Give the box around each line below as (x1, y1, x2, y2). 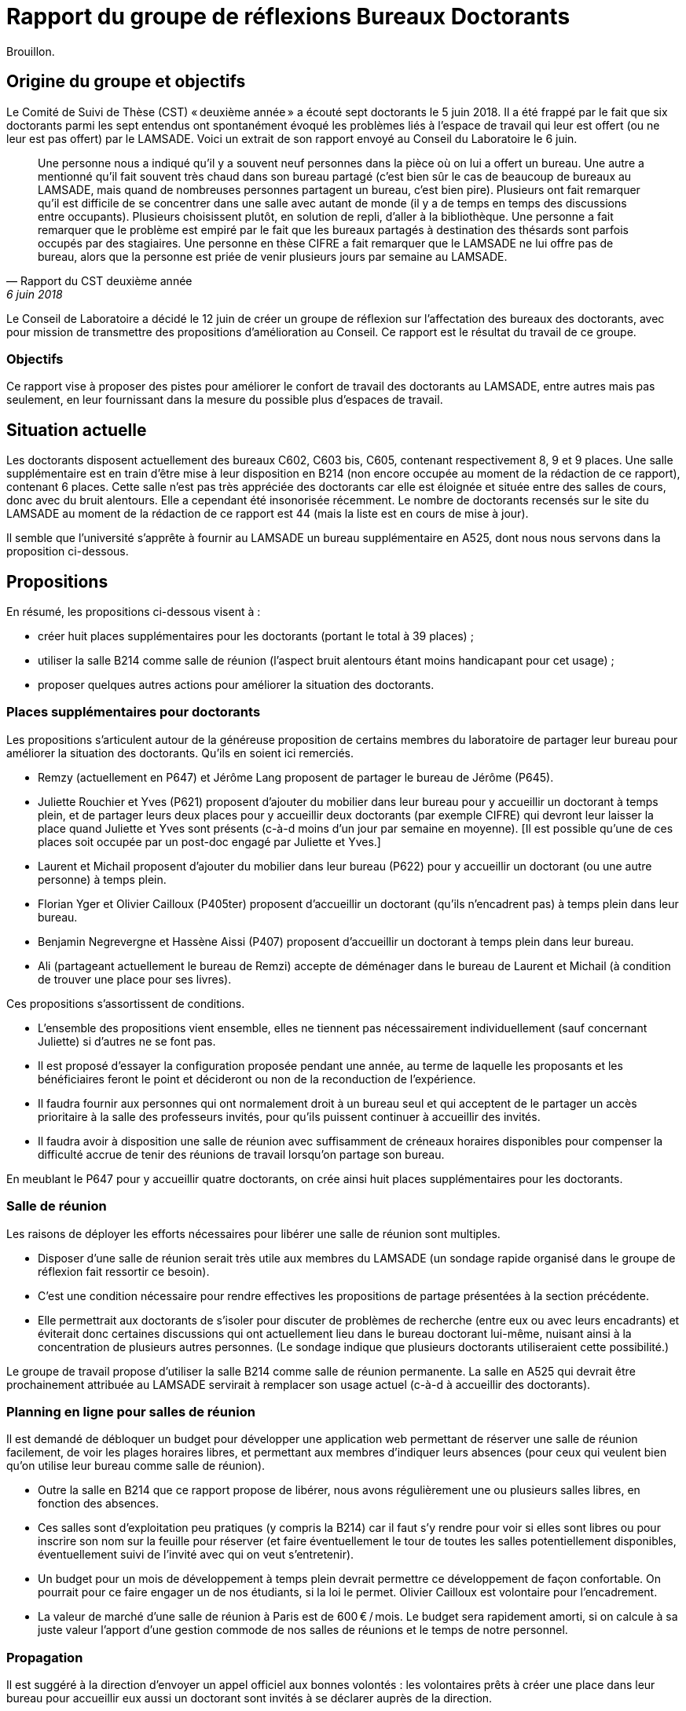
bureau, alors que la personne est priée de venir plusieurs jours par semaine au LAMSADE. (38, 249, 508, 263)
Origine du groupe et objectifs (6, 71, 246, 92)
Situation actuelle (6, 420, 147, 440)
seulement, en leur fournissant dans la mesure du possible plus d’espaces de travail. (6, 393, 443, 407)
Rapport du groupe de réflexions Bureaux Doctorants (6, 3, 570, 30)
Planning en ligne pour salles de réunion (6, 1403, 255, 1420)
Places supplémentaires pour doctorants (6, 704, 261, 720)
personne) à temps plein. (38, 872, 167, 886)
